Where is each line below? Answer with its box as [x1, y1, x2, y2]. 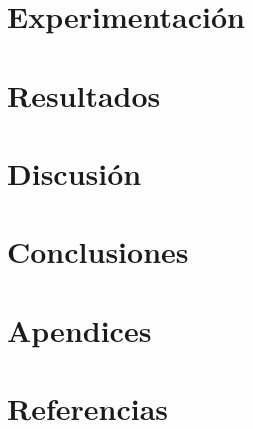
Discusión [7, 152, 142, 193]
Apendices [7, 309, 152, 350]
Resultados [7, 74, 161, 115]
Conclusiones [7, 231, 189, 272]
